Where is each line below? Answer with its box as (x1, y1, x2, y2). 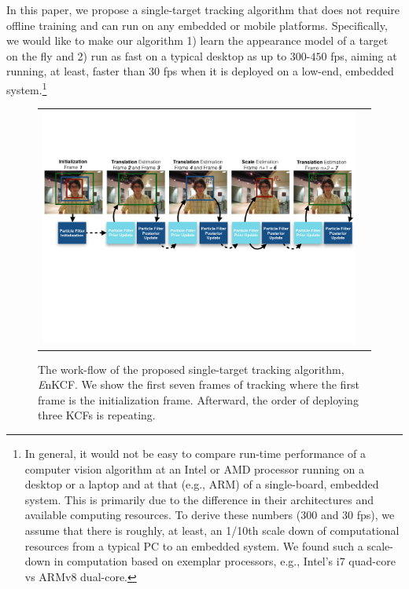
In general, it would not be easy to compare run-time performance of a (24, 445, 366, 462)
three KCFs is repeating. (38, 407, 156, 423)
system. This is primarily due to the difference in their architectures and (24, 491, 374, 507)
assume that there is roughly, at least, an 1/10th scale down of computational (24, 522, 400, 539)
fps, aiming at (330, 47, 397, 64)
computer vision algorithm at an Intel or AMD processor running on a (24, 460, 364, 477)
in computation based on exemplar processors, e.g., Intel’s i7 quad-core (53, 553, 396, 569)
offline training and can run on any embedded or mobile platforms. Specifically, (6, 16, 388, 33)
